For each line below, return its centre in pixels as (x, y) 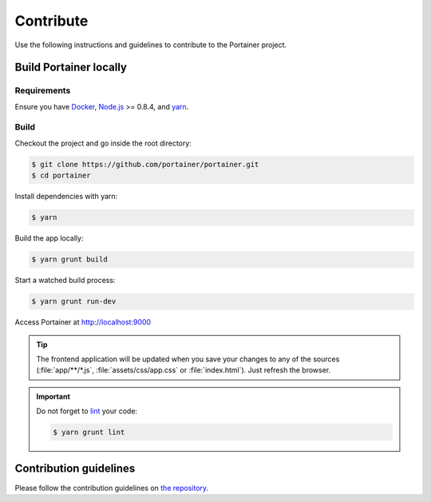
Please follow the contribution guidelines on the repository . (112, 488)
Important (53, 396)
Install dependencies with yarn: (66, 197)
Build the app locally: (49, 238)
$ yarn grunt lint (89, 432)
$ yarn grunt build (69, 259)
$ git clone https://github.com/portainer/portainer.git (145, 164)
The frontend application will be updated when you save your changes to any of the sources (188, 359)
